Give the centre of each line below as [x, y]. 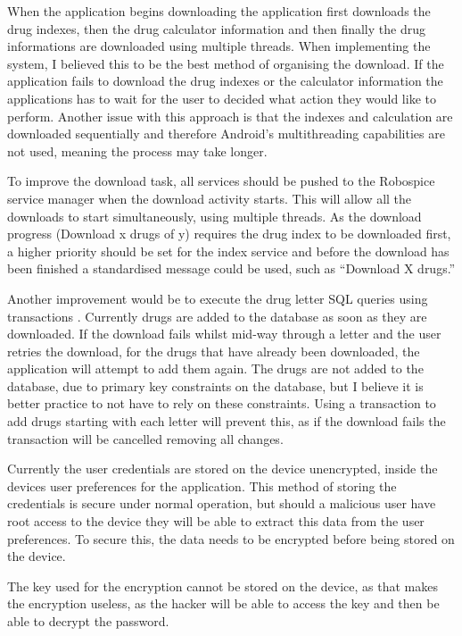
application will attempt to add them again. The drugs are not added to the [215, 368]
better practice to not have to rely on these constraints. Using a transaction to [222, 403]
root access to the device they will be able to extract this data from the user [216, 521]
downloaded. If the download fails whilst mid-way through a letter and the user [224, 334]
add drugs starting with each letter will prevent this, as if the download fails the [227, 421]
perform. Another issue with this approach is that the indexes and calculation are [230, 116]
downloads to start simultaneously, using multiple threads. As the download [214, 216]
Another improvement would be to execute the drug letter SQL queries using [218, 298]
